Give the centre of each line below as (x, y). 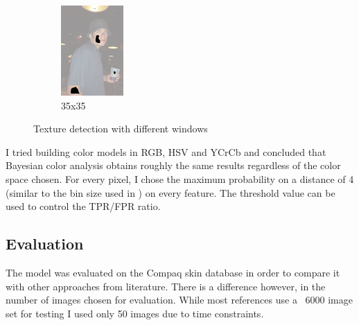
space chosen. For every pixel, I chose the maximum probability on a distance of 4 (180, 178)
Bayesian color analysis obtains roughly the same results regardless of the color (173, 165)
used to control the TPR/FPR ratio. (83, 206)
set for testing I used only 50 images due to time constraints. (135, 313)
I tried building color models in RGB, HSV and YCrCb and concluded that (166, 151)
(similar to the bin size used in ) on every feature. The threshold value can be (170, 192)
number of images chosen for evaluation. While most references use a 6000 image (179, 300)
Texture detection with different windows (121, 129)
